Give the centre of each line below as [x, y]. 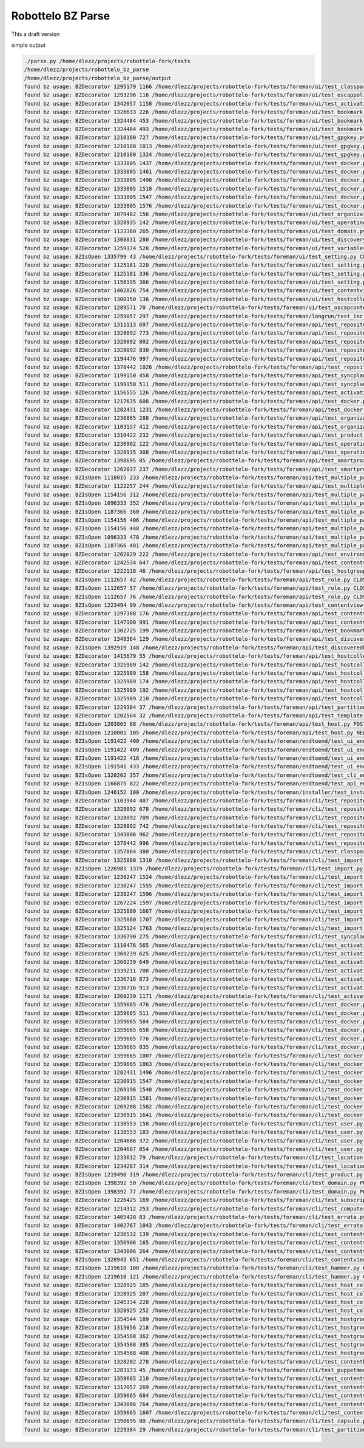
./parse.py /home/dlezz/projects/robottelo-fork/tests [107, 61]
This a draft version [35, 34]
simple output [28, 45]
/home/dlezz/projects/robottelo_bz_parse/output [98, 78]
